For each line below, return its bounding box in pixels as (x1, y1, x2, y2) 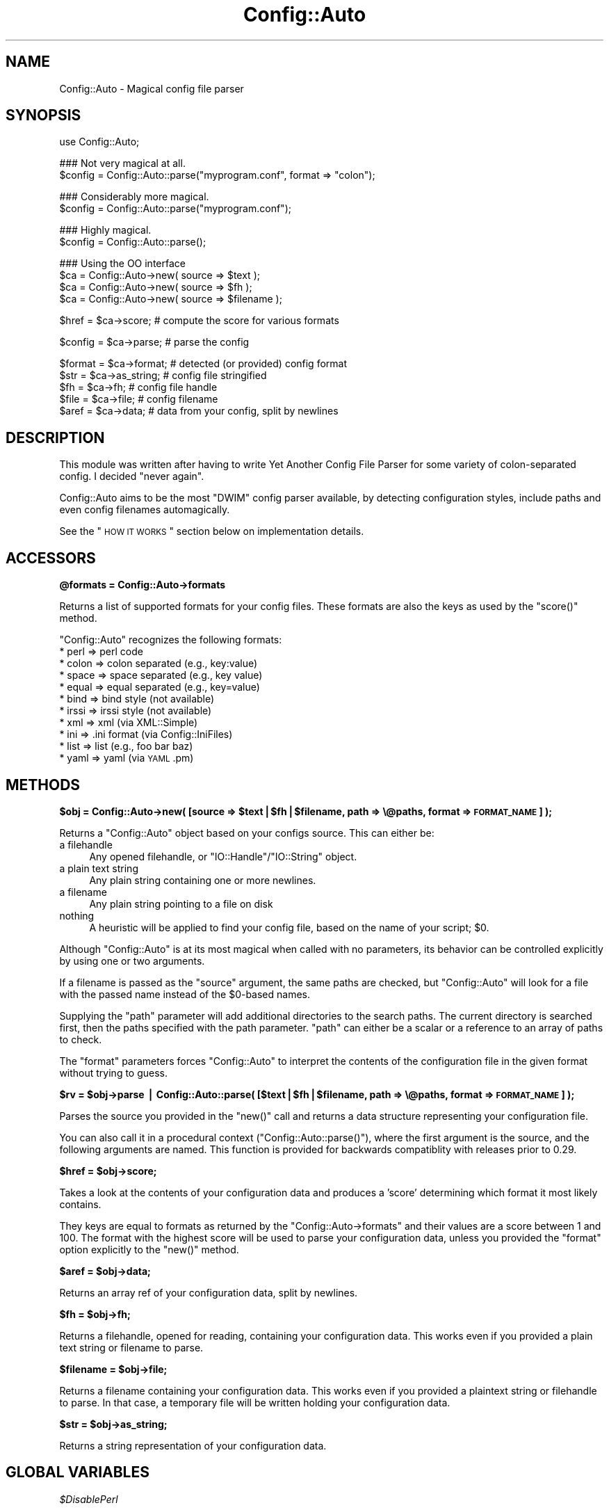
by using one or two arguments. (59, 954, 205, 967)
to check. (59, 1033, 102, 1045)
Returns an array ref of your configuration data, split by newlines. (59, 1286, 358, 1299)
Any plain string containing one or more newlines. (89, 874, 316, 886)
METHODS (6, 776, 81, 794)
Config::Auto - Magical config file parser (59, 82, 244, 95)
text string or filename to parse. (59, 1341, 204, 1354)
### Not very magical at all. (59, 157, 186, 170)
